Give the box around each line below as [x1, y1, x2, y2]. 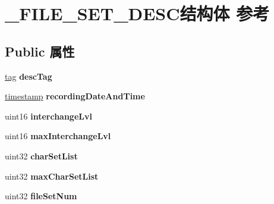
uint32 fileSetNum [5, 190, 77, 202]
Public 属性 [5, 42, 75, 60]
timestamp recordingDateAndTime [5, 90, 145, 102]
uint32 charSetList [5, 149, 78, 162]
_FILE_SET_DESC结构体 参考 [5, 1, 270, 26]
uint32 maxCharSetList [5, 170, 99, 182]
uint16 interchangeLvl [5, 109, 92, 122]
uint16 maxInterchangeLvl [5, 130, 111, 142]
